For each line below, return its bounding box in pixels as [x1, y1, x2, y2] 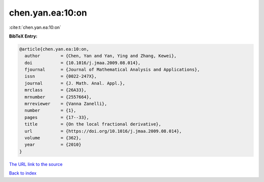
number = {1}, [24, 108, 77, 113]
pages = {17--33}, [24, 115, 89, 120]
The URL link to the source [9, 161, 63, 167]
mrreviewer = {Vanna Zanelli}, [24, 101, 108, 107]
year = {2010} [24, 142, 82, 147]
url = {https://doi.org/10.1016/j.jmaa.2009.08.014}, [24, 128, 182, 134]
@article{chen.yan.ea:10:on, [19, 46, 89, 52]
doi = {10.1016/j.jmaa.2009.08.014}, [24, 60, 141, 65]
